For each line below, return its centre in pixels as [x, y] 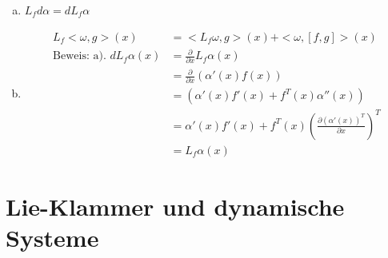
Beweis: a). [80, 56]
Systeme [52, 238]
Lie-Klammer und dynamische [175, 206]
